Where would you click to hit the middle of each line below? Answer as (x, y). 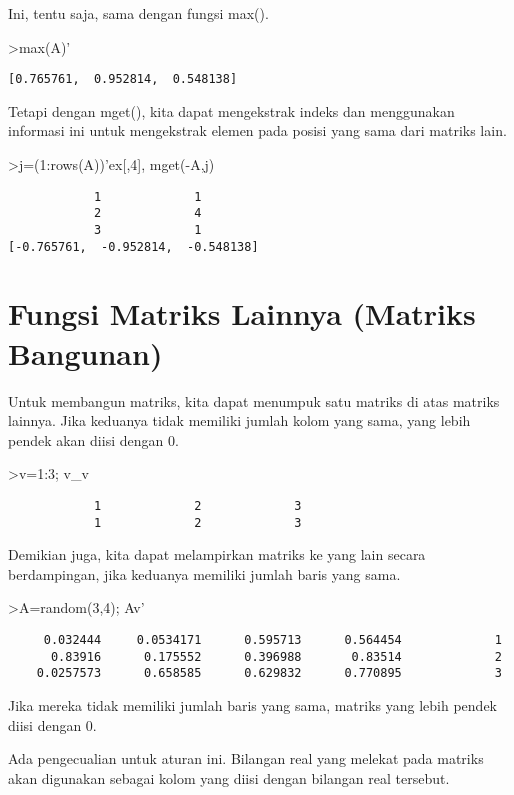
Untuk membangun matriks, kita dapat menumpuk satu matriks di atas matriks (254, 400)
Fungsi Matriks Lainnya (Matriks (242, 313)
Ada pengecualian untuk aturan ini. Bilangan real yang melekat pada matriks (246, 758)
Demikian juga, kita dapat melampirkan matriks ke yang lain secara (217, 554)
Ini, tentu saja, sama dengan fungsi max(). (138, 13)
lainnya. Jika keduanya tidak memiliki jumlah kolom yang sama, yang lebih (239, 420)
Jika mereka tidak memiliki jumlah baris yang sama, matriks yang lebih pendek (253, 705)
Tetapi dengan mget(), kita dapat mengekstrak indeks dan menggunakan (231, 110)
